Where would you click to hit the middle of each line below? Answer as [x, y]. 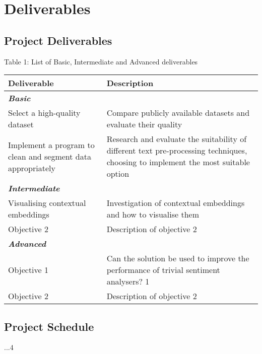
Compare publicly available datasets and [178, 113]
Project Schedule [49, 326]
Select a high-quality [44, 113]
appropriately [32, 168]
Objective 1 [28, 270]
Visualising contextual [47, 203]
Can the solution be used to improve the [178, 258]
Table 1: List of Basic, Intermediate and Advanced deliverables [101, 61]
